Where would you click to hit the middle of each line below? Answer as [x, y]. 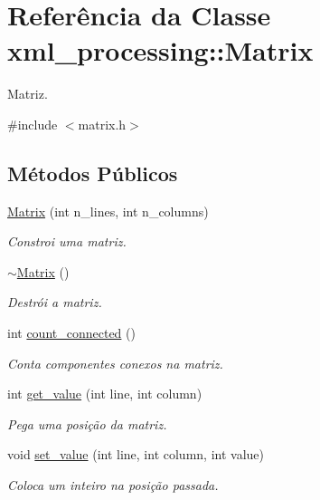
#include [33, 124]
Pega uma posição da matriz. [87, 423]
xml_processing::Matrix [160, 50]
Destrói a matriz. [55, 302]
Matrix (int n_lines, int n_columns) [108, 211]
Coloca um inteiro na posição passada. [113, 485]
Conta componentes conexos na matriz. [115, 363]
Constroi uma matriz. [67, 241]
